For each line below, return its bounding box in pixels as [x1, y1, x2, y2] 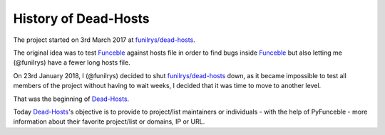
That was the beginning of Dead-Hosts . [13, 94, 130, 103]
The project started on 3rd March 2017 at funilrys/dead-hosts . [13, 36, 195, 44]
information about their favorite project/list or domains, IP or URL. [13, 117, 205, 126]
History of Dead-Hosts [13, 11, 150, 26]
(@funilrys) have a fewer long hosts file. [13, 58, 131, 67]
